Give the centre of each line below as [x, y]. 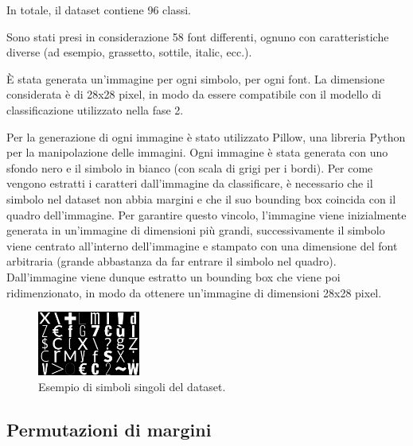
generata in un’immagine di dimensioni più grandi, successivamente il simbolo [196, 230]
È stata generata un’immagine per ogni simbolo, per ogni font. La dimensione [196, 78]
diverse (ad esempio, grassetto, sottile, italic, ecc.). [129, 52]
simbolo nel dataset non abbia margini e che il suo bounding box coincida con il [201, 198]
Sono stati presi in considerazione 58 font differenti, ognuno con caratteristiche [198, 36]
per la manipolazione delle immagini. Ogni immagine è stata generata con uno [197, 152]
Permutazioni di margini [109, 429]
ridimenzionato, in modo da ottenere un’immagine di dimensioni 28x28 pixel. [194, 292]
